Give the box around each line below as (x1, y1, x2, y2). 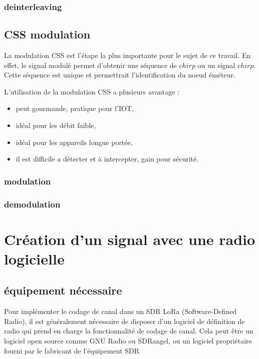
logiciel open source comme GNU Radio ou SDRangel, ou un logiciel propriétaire (4, 335, 252, 346)
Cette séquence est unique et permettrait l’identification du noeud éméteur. (4, 69, 235, 80)
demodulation (4, 197, 61, 210)
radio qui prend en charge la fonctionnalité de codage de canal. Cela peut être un (4, 325, 253, 336)
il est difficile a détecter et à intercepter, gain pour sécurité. (16, 153, 199, 164)
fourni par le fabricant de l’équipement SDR (4, 345, 140, 355)
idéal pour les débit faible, (16, 120, 96, 130)
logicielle (4, 248, 65, 268)
